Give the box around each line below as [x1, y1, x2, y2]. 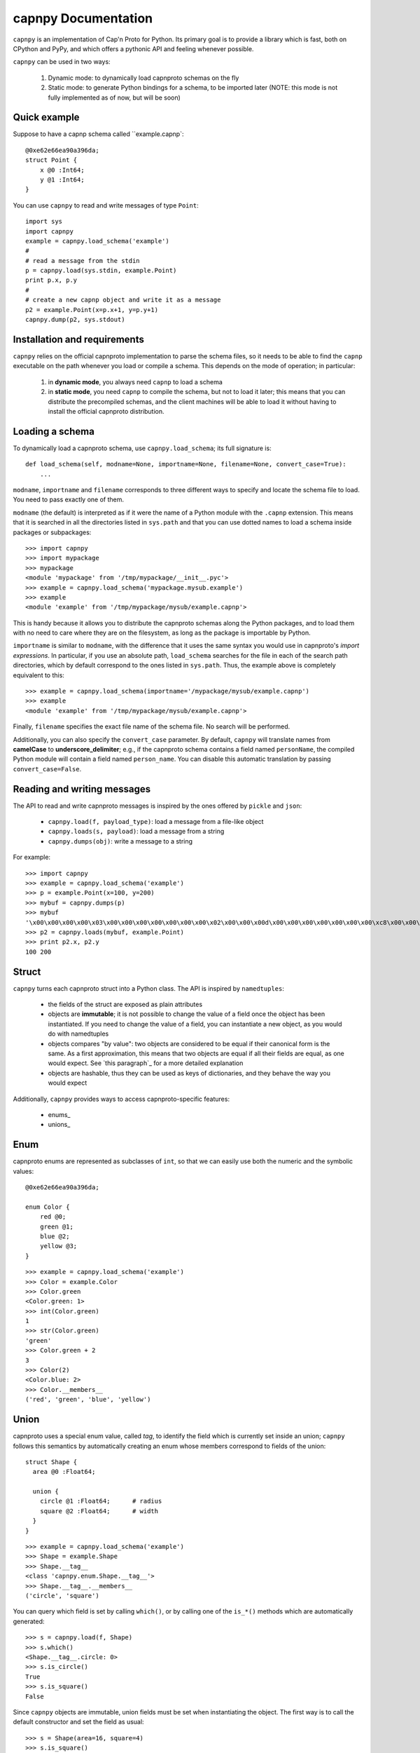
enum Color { [25, 1203, 70, 1211]
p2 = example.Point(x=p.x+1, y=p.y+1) [25, 306, 159, 313]
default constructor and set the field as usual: [13, 1718, 144, 1726]
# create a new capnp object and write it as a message [25, 296, 221, 304]
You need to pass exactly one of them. [13, 495, 124, 504]
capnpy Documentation [13, 11, 153, 26]
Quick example [13, 111, 80, 123]
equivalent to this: [13, 670, 64, 679]
